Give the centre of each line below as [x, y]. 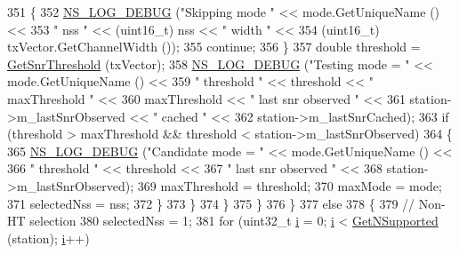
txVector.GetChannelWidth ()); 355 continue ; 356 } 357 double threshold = [214, 47]
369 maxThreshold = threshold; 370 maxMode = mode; [290, 185]
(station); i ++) [48, 238]
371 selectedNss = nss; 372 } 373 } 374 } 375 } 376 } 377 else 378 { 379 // [211, 203]
